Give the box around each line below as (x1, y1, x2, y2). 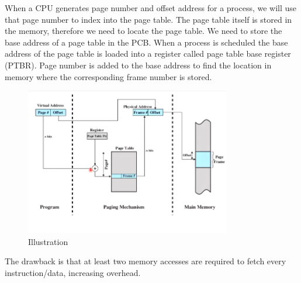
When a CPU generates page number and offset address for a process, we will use (5, 2, 297, 13)
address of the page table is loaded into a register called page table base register (5, 47, 291, 60)
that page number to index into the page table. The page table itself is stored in (5, 13, 292, 25)
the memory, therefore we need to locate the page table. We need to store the (5, 25, 282, 37)
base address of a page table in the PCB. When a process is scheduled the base (5, 36, 288, 48)
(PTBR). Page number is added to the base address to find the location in (5, 58, 272, 71)
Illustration (28, 235, 68, 247)
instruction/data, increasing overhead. (5, 266, 141, 278)
